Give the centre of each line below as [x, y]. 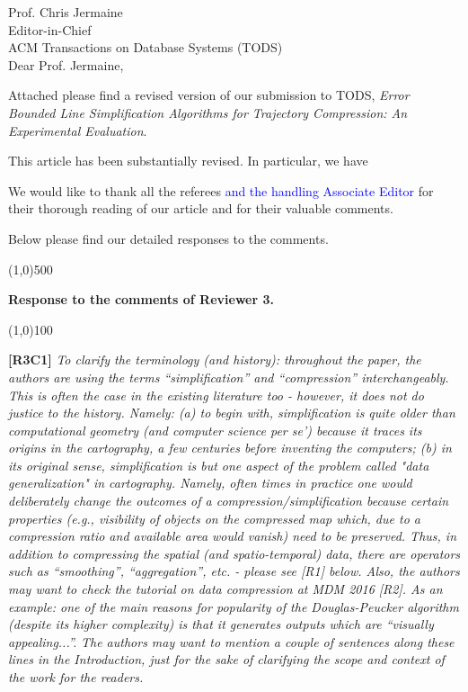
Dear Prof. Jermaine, [66, 64]
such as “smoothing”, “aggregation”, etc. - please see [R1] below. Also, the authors [234, 571]
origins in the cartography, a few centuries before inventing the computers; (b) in [230, 448]
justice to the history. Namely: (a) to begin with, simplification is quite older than [232, 413]
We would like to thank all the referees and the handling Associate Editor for [221, 190]
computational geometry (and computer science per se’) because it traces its [215, 430]
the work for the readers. [76, 677]
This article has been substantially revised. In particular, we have [188, 161]
